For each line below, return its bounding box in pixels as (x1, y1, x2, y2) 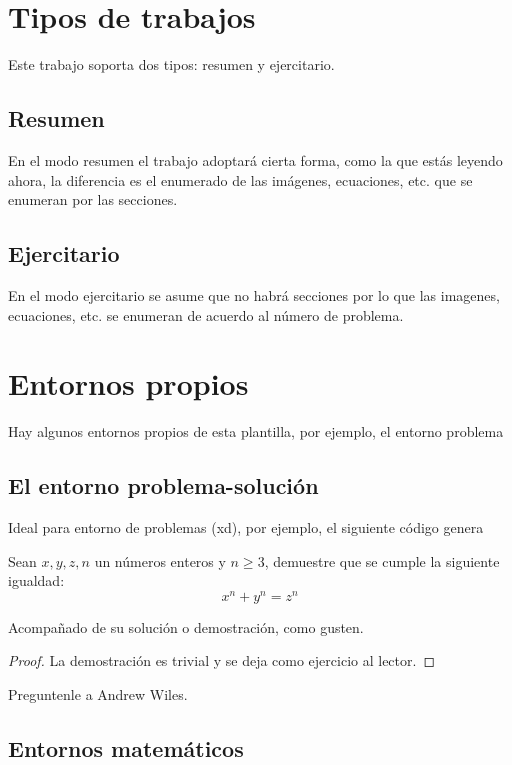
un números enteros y (94, 550, 226, 571)
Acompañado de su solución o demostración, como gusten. (8, 616, 364, 637)
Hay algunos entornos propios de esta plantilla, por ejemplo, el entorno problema (8, 421, 504, 442)
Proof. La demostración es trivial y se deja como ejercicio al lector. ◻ (8, 650, 436, 671)
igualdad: (8, 570, 65, 591)
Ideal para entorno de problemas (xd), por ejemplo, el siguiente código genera (8, 517, 484, 538)
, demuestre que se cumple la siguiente (264, 550, 500, 571)
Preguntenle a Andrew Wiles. (8, 684, 188, 705)
